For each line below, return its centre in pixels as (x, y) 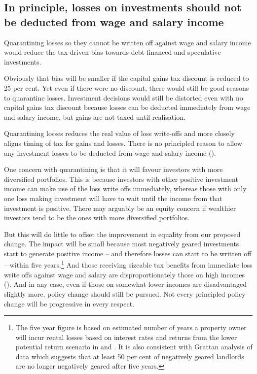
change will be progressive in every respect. (69, 303)
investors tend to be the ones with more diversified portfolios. (97, 218)
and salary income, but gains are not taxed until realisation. (95, 117)
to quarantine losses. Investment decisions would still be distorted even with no (124, 97)
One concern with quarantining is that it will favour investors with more (113, 169)
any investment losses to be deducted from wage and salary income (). (110, 153)
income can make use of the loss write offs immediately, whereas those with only (125, 188)
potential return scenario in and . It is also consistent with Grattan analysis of (134, 347)
